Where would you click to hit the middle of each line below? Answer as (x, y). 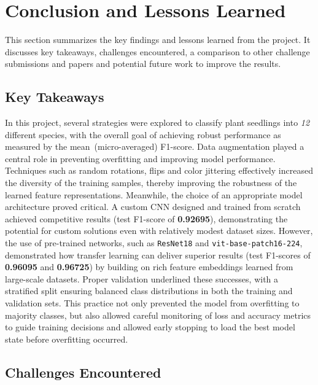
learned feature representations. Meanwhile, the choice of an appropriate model (154, 194)
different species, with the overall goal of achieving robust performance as (143, 134)
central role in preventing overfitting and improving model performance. (140, 158)
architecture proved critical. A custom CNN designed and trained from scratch (153, 207)
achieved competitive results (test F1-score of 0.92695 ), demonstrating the (146, 218)
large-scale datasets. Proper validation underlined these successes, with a (142, 278)
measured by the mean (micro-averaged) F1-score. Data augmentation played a (155, 146)
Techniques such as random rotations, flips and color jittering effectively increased (159, 170)
